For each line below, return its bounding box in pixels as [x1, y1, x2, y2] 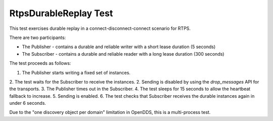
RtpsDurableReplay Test [9, 8, 113, 19]
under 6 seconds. [9, 100, 47, 106]
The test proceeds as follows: [9, 60, 71, 66]
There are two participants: [9, 34, 66, 41]
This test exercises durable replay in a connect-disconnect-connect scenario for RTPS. [9, 25, 191, 31]
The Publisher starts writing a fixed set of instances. [22, 69, 131, 75]
